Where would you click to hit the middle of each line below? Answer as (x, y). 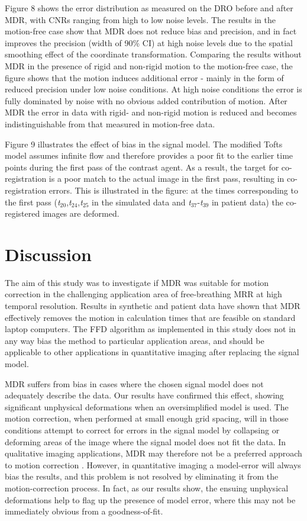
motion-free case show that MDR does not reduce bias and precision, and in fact (151, 31)
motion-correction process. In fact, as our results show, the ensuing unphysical (147, 488)
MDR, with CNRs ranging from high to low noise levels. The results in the (140, 19)
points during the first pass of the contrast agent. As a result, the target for (142, 167)
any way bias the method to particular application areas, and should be (135, 340)
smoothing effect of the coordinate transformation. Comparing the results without (153, 54)
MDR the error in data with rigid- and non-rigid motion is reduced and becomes (151, 112)
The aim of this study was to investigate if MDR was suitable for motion (137, 282)
